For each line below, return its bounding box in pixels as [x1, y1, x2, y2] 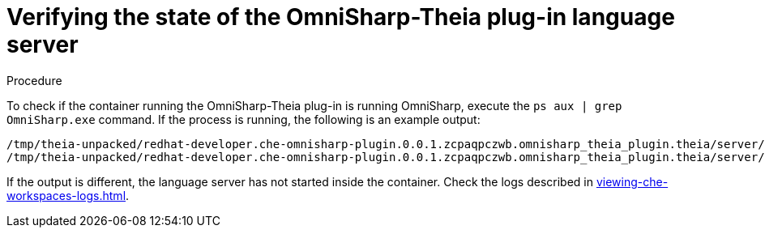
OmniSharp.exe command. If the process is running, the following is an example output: [6, 112, 481, 126]
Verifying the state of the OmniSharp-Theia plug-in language [6, 3, 675, 31]
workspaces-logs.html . [6, 188, 130, 202]
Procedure [6, 73, 62, 87]
